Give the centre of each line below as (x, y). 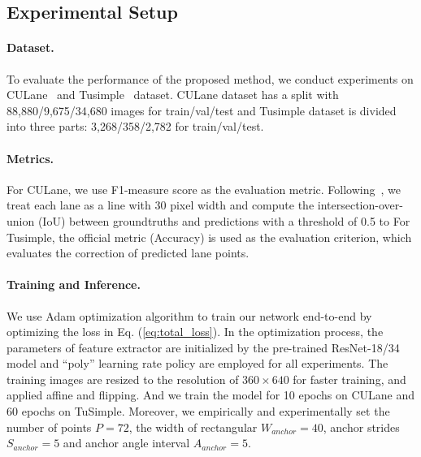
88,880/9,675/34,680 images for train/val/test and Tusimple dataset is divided (202, 110)
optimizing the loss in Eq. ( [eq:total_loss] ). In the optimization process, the (195, 332)
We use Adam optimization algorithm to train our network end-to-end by (189, 315)
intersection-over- (360, 205)
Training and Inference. (74, 285)
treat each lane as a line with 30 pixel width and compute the (161, 205)
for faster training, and (349, 379)
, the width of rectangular (193, 427)
